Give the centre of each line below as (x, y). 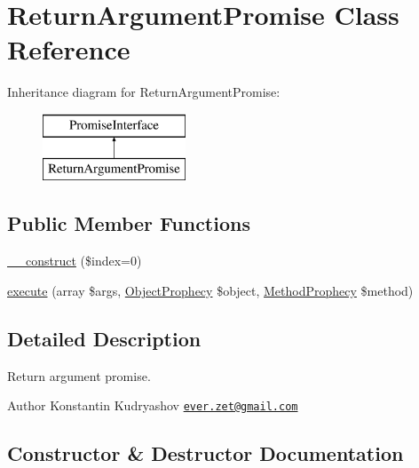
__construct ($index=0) (75, 261)
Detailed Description (104, 338)
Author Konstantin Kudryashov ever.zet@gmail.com (153, 405)
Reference (69, 49)
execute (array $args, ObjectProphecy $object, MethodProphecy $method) (210, 290)
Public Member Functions (129, 223)
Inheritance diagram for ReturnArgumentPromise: (144, 92)
